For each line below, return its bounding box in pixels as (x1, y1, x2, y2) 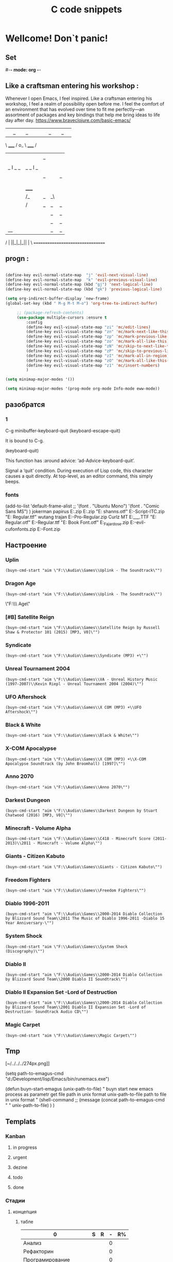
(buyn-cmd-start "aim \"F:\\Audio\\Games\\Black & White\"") (5, 733, 140, 738)
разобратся (5, 400, 45, 409)
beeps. (5, 478, 20, 484)
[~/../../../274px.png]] (5, 1060, 50, 1066)
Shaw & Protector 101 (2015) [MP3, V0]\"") (5, 629, 100, 635)
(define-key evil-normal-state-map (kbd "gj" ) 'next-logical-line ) (5, 282, 153, 287)
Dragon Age (5, 580, 36, 587)
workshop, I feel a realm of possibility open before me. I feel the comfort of (5, 100, 165, 107)
